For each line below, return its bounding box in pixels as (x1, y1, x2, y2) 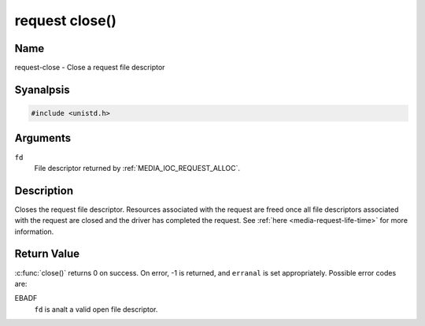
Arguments (14, 132, 72, 145)
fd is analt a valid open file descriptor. (34, 304, 158, 314)
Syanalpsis (14, 83, 70, 96)
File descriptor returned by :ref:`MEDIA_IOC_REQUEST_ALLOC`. (34, 163, 240, 172)
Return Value (14, 247, 80, 261)
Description (14, 183, 74, 197)
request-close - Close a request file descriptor (14, 63, 165, 72)
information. (14, 227, 54, 236)
